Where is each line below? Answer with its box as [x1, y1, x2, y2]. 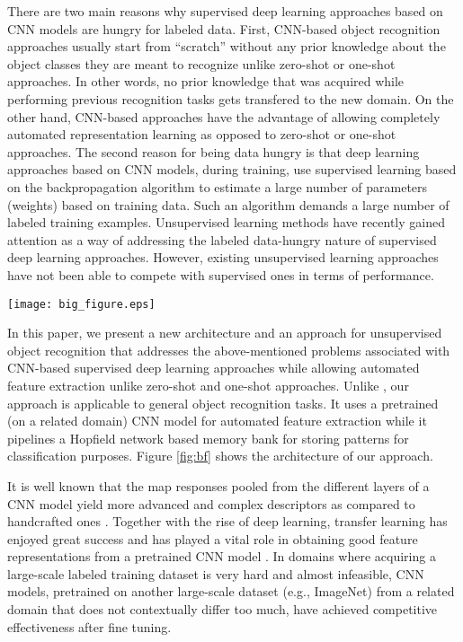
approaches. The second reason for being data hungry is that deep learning [7, 142, 420, 161]
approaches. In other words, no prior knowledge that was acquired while [7, 72, 405, 91]
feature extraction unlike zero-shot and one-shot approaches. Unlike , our [7, 375, 409, 394]
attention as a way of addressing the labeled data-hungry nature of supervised [7, 230, 437, 249]
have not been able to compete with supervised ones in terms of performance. [7, 265, 434, 284]
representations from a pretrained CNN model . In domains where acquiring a [7, 547, 436, 566]
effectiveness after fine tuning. [7, 617, 172, 636]
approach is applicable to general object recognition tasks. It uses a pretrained [7, 393, 439, 412]
